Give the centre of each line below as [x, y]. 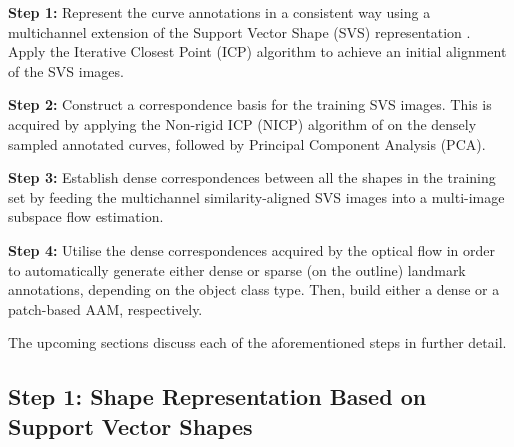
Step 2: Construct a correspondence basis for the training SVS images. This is [250, 104]
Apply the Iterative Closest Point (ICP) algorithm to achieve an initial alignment [257, 51]
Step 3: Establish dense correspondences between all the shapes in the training [252, 177]
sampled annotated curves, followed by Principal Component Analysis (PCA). [247, 143]
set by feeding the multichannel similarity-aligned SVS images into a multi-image [256, 196]
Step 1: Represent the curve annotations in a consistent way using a [219, 12]
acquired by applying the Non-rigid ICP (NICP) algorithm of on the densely [242, 123]
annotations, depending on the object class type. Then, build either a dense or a [254, 289]
